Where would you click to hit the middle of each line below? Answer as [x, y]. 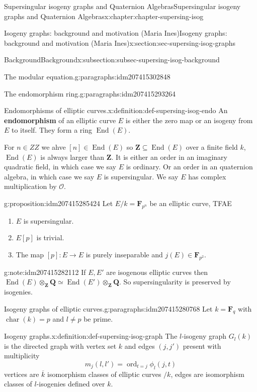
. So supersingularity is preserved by [175, 282]
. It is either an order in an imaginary [169, 157]
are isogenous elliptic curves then [157, 272]
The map [30, 254]
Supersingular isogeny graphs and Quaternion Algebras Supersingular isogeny [122, 6]
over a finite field [212, 146]
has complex [207, 176]
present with [202, 346]
